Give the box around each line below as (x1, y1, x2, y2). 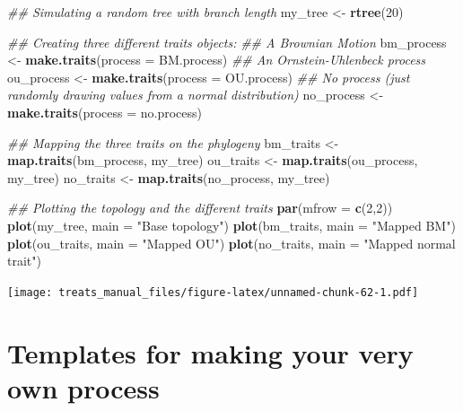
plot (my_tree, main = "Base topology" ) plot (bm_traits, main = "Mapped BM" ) (7, 215, 456, 234)
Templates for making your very (7, 334, 414, 371)
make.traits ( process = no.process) (7, 102, 202, 121)
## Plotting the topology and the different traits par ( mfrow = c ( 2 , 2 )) (7, 198, 393, 217)
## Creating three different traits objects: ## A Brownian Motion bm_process (7, 32, 447, 51)
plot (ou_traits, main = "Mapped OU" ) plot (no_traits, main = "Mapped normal (7, 233, 456, 252)
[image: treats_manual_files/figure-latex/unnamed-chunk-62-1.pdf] (7, 285, 419, 299)
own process (7, 369, 160, 406)
